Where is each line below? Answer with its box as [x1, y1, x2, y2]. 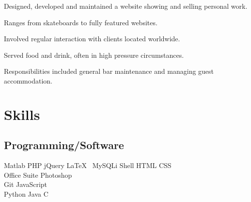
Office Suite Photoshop [4, 169, 72, 180]
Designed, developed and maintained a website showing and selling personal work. [4, 1, 248, 11]
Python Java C [4, 188, 48, 199]
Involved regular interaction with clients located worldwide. [4, 34, 180, 44]
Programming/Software [4, 137, 124, 152]
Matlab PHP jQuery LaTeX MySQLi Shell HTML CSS [4, 160, 172, 170]
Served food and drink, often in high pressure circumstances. [4, 50, 184, 60]
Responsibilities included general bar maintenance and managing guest [4, 66, 214, 76]
